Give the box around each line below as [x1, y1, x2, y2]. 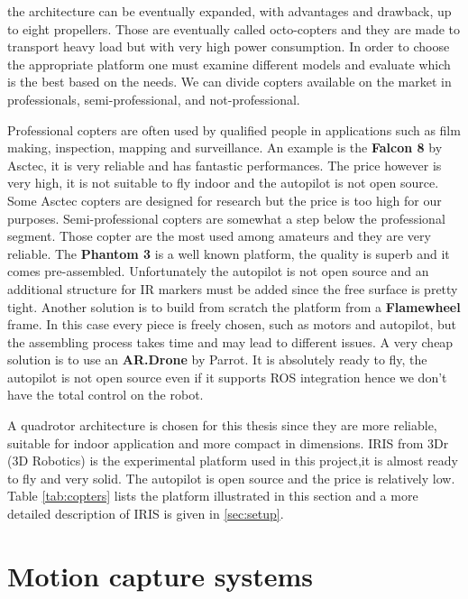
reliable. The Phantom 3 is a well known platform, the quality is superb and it [7, 244, 450, 263]
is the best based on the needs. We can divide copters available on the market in [7, 72, 452, 91]
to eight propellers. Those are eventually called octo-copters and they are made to [7, 19, 461, 38]
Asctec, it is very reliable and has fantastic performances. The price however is [7, 155, 442, 174]
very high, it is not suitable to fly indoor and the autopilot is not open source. [7, 173, 439, 192]
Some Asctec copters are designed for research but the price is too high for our [7, 190, 442, 209]
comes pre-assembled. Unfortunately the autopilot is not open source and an [7, 262, 429, 281]
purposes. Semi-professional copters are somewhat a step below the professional [7, 208, 445, 227]
